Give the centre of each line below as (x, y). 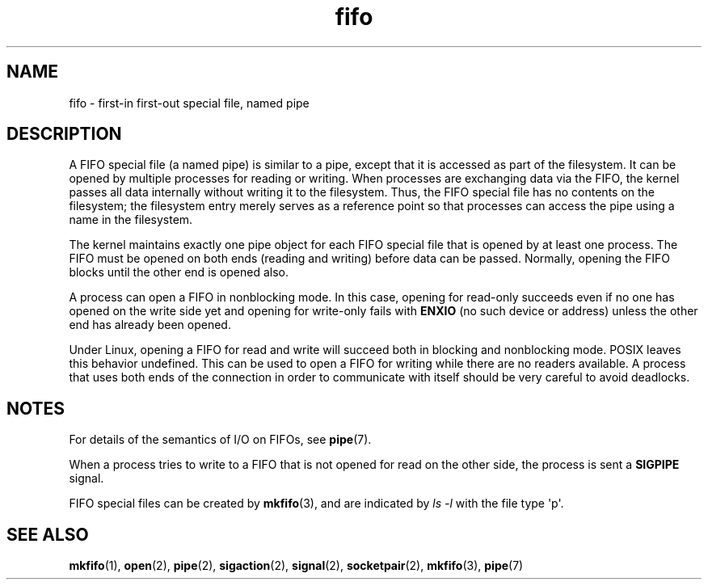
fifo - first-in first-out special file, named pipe (189, 103)
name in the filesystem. (131, 220)
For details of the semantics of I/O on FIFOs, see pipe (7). (220, 440)
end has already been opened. (150, 325)
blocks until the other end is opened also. (179, 272)
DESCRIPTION (64, 134)
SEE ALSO (48, 534)
